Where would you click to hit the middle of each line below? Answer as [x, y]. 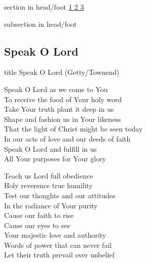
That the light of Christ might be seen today [73, 129]
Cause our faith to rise [39, 215]
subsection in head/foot [41, 24]
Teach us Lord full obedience [49, 175]
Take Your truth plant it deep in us [59, 109]
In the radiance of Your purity [51, 205]
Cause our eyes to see [37, 225]
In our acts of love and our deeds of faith [67, 138]
